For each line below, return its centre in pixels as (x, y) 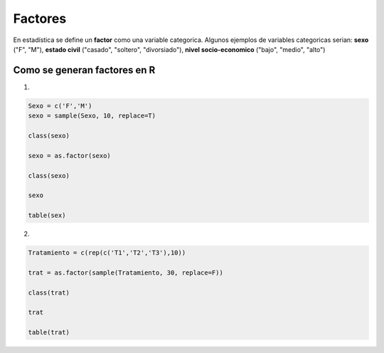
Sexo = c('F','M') (60, 106)
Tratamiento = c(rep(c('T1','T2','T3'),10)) (107, 253)
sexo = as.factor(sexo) (70, 156)
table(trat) (49, 332)
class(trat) (49, 293)
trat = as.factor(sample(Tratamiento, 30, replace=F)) (126, 273)
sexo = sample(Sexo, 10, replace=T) (92, 116)
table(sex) (47, 216)
